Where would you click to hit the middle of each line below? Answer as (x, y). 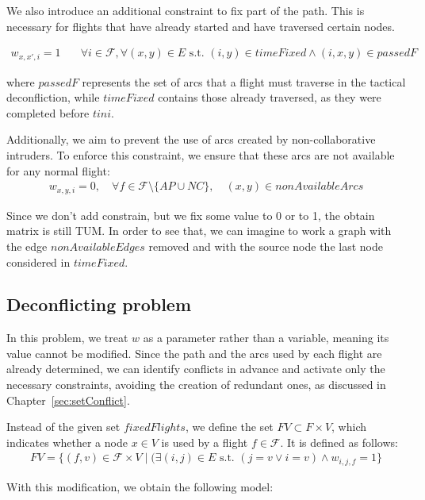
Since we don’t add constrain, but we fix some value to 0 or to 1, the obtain (191, 215)
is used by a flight (205, 442)
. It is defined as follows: (339, 442)
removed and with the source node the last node (266, 246)
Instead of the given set (63, 427)
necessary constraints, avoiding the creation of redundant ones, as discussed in (196, 385)
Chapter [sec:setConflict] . (68, 400)
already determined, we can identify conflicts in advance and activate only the (196, 369)
